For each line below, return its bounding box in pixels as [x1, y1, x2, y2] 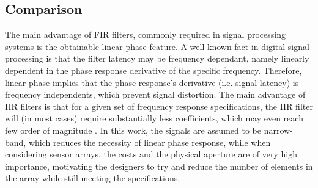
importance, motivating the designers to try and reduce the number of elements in [5, 159, 313, 172]
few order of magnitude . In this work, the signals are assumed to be [5, 123, 261, 136]
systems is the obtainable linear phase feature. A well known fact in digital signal [5, 40, 309, 52]
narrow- [264, 123, 293, 136]
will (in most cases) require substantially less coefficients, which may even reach [5, 112, 303, 125]
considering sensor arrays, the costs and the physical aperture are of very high [5, 148, 298, 161]
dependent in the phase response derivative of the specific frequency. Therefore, [5, 63, 302, 76]
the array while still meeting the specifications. [5, 172, 180, 184]
